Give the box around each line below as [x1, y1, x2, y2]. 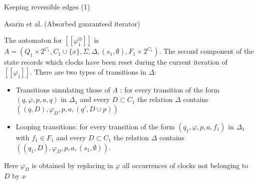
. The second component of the [159, 46, 254, 56]
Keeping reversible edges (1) [4, 1, 90, 11]
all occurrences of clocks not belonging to [122, 160, 249, 170]
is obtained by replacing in [31, 160, 113, 170]
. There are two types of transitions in [30, 66, 147, 77]
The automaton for [4, 35, 62, 45]
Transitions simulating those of [15, 84, 110, 94]
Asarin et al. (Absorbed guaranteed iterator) [4, 18, 140, 28]
